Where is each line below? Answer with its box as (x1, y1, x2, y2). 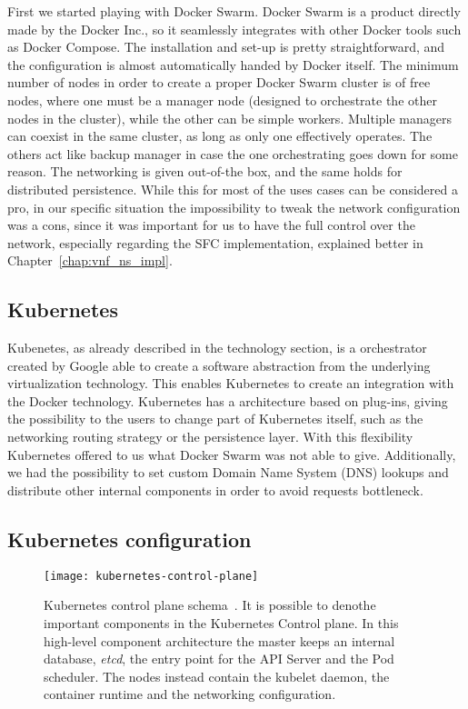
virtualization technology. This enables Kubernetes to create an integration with (7, 374, 454, 393)
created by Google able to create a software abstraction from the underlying (7, 355, 431, 374)
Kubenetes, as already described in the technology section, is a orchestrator (7, 338, 427, 357)
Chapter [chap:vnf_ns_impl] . (7, 251, 173, 270)
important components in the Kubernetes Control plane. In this (44, 613, 399, 632)
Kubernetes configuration (7, 524, 252, 553)
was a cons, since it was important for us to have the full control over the (7, 215, 415, 235)
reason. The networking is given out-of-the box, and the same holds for (7, 162, 403, 181)
